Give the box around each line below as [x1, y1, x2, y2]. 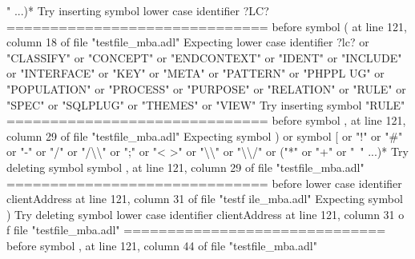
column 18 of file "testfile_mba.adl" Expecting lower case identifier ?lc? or [6, 34, 369, 50]
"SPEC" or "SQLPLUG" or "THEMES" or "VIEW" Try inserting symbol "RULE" [6, 96, 405, 113]
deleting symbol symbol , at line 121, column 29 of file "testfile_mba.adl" [6, 158, 365, 175]
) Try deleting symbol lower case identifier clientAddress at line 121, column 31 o [6, 205, 405, 222]
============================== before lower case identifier [6, 174, 402, 191]
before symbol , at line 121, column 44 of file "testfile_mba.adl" [6, 237, 317, 253]
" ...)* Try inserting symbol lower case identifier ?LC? [6, 2, 269, 18]
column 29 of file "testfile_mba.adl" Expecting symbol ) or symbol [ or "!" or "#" [6, 127, 403, 144]
